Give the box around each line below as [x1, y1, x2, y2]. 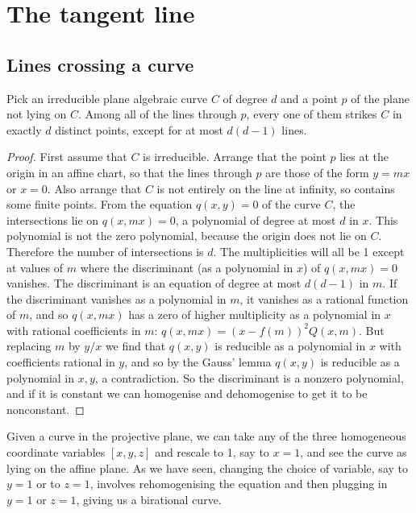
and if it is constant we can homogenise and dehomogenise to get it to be [6, 385, 368, 402]
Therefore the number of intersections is [6, 242, 204, 259]
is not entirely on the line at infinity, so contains [156, 180, 395, 197]
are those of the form [265, 163, 369, 180]
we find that [105, 337, 166, 354]
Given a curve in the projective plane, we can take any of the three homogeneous [6, 428, 406, 445]
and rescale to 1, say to [155, 444, 269, 461]
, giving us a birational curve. [76, 490, 222, 507]
